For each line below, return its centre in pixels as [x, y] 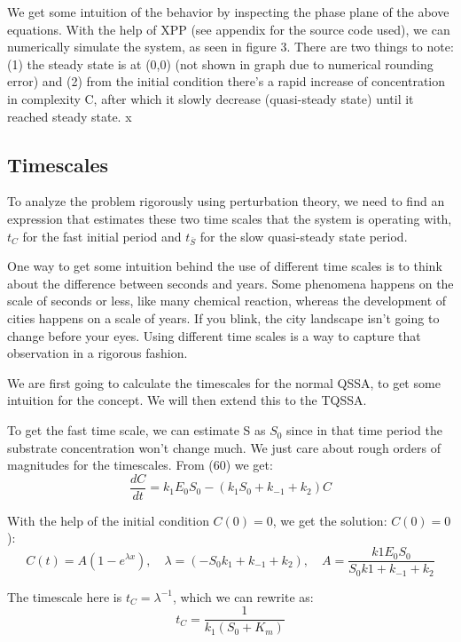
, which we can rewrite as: [243, 596]
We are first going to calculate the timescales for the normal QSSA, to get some [224, 382]
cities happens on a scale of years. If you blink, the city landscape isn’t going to [223, 318]
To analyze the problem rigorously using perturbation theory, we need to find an [226, 201]
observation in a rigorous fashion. [98, 353]
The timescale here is [65, 596]
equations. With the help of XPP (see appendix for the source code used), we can [229, 29]
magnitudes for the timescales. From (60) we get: [140, 465]
